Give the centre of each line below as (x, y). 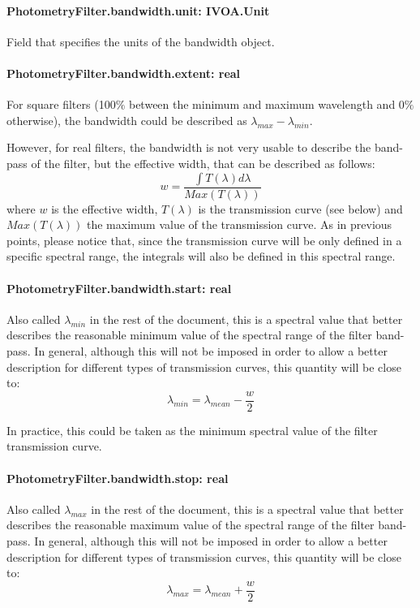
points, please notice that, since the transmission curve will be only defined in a (204, 240)
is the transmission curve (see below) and (300, 208)
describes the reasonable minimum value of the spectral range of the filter (189, 335)
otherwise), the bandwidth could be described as (127, 120)
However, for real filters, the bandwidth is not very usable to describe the (189, 147)
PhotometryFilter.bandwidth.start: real (119, 288)
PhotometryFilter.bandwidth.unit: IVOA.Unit (138, 10)
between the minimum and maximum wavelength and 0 (266, 104)
